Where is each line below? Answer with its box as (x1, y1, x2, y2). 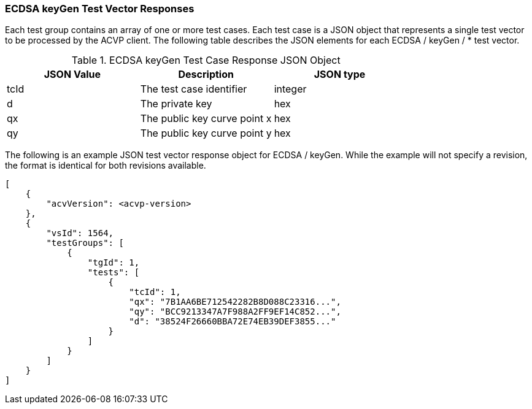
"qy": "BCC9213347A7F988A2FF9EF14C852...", (129, 307, 341, 317)
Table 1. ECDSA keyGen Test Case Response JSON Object (71, 54, 341, 67)
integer (274, 83, 307, 96)
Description (178, 68, 234, 81)
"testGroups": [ (46, 238, 124, 248)
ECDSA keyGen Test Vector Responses (5, 2, 195, 15)
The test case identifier (140, 83, 247, 96)
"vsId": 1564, (46, 228, 114, 239)
